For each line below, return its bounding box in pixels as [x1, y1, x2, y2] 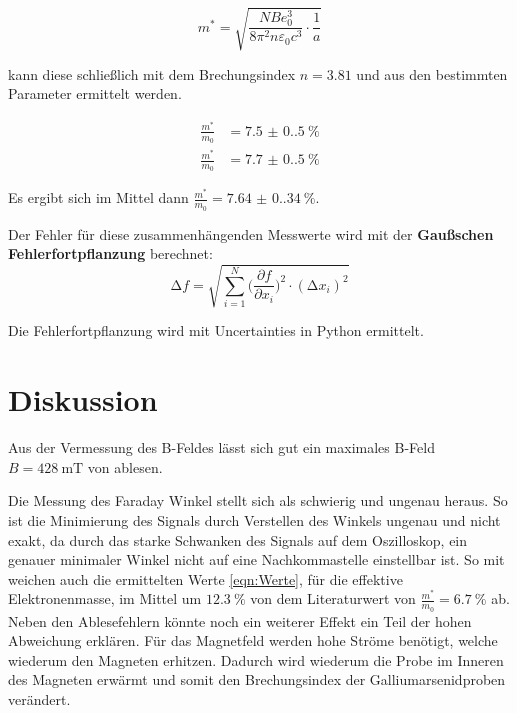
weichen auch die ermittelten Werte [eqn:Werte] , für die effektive [8, 568, 403, 589]
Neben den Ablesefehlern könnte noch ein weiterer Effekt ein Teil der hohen [8, 610, 472, 631]
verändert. [8, 688, 71, 709]
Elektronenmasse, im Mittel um [8, 588, 202, 609]
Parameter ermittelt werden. [8, 83, 182, 104]
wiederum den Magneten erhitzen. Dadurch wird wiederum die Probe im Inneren [8, 649, 504, 670]
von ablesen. [87, 456, 163, 477]
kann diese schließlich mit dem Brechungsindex [8, 63, 296, 84]
